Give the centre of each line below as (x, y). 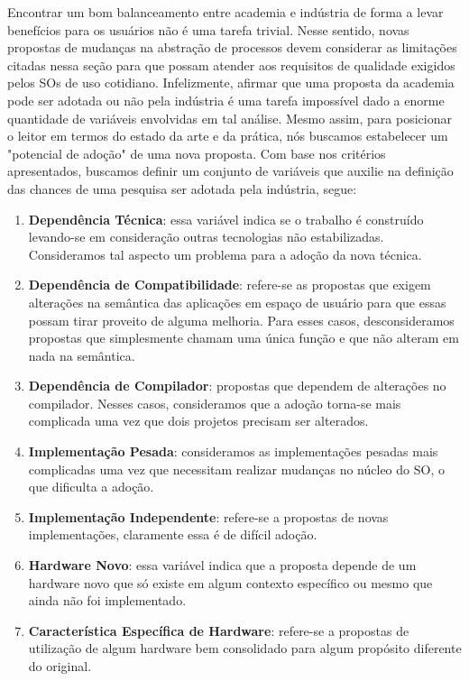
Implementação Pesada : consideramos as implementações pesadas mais (233, 451)
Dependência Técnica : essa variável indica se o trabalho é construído (226, 219)
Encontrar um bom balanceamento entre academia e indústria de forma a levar (225, 12)
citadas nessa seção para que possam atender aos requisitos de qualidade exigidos (231, 64)
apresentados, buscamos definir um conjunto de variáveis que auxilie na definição (230, 171)
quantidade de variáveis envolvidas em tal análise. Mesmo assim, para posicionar (230, 118)
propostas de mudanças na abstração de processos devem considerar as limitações (232, 47)
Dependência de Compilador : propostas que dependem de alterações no (237, 386)
